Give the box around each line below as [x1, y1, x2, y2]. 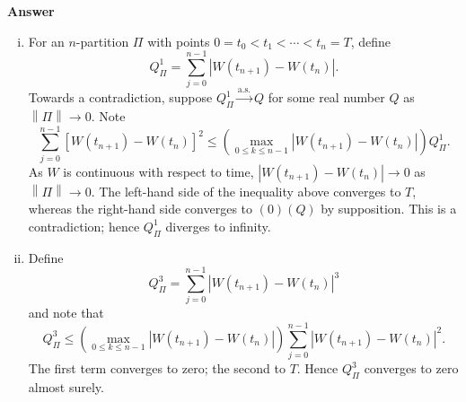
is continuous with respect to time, [63, 162, 254, 180]
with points [147, 31, 210, 50]
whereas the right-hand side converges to [28, 199, 253, 218]
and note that [28, 303, 104, 322]
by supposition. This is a [321, 199, 457, 218]
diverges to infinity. [165, 216, 271, 235]
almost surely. [28, 377, 104, 396]
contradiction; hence [28, 216, 140, 235]
